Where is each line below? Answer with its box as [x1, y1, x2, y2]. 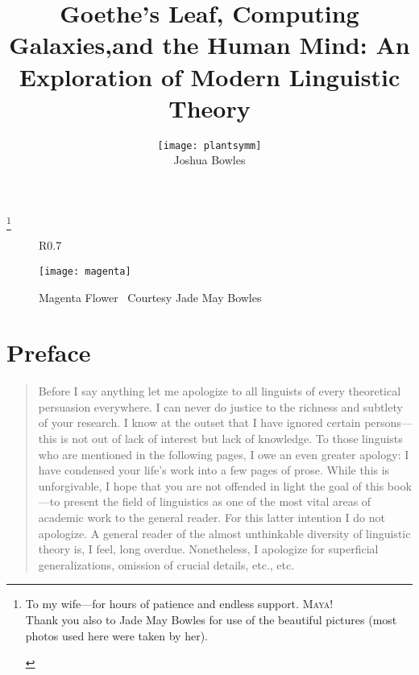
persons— [364, 414, 413, 431]
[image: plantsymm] [157, 139, 262, 151]
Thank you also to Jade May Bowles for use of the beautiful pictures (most [25, 611, 397, 627]
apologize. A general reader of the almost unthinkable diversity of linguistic [38, 524, 411, 541]
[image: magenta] [39, 265, 131, 277]
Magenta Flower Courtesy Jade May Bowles [39, 288, 262, 305]
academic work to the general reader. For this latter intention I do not [38, 508, 386, 525]
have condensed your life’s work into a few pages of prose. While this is [38, 462, 390, 478]
